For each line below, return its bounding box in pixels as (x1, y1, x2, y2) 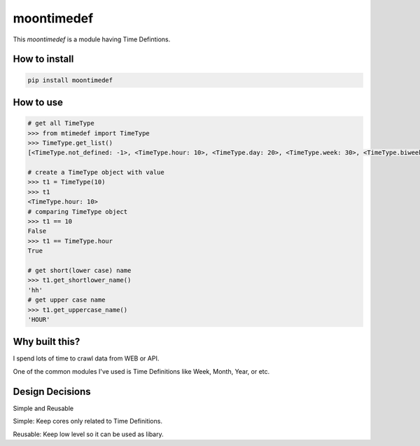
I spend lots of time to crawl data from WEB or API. (13, 354, 160, 363)
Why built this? (13, 336, 80, 348)
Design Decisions (13, 386, 91, 398)
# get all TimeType (27, 119, 94, 128)
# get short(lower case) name (27, 266, 132, 274)
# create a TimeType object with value (27, 168, 164, 177)
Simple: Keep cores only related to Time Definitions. (13, 417, 162, 426)
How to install (13, 53, 74, 65)
